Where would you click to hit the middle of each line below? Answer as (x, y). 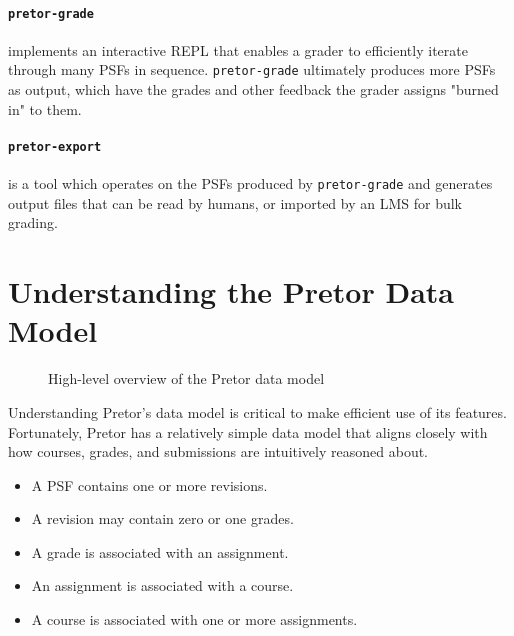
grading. (33, 222)
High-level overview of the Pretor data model (186, 378)
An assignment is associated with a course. (162, 585)
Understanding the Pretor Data (231, 291)
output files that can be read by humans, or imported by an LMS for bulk (235, 202)
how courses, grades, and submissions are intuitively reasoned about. (218, 451)
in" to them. (45, 108)
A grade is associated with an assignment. (160, 551)
